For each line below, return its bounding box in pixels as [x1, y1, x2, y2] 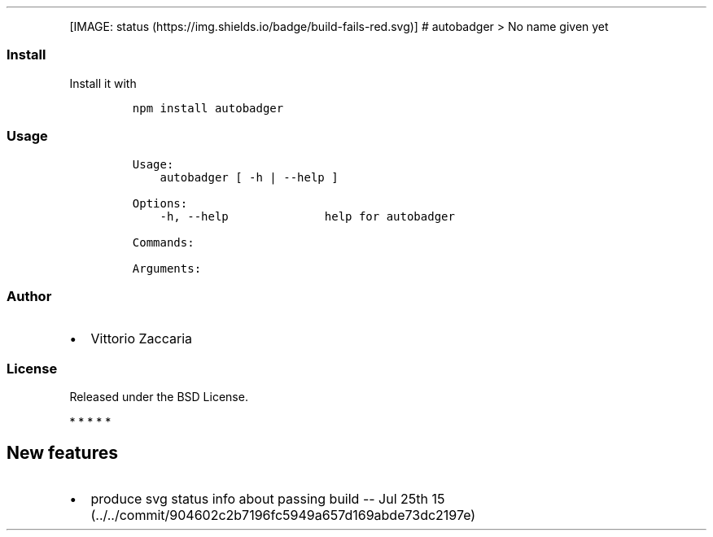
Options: [132, 196, 188, 210]
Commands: [132, 235, 195, 249]
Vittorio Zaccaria [90, 330, 192, 347]
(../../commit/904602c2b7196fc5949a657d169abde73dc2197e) [90, 506, 476, 523]
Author [7, 287, 52, 304]
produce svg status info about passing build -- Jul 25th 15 [90, 490, 445, 507]
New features [7, 443, 118, 464]
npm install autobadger [132, 101, 284, 115]
